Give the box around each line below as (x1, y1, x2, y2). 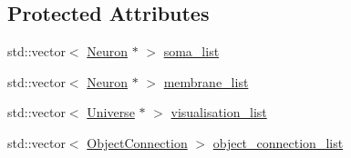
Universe (87, 103, 135, 122)
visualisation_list (170, 103, 267, 122)
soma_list (163, 42, 220, 61)
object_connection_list (212, 133, 344, 152)
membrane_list (163, 72, 249, 91)
